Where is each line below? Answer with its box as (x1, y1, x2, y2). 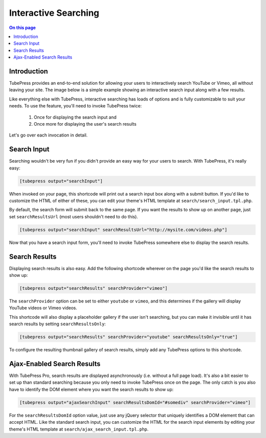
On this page (9, 25, 36, 31)
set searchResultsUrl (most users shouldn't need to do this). (9, 213, 138, 219)
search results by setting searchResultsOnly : (9, 321, 106, 327)
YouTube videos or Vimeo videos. (9, 305, 77, 311)
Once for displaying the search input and (33, 114, 117, 120)
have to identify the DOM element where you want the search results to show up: (9, 386, 174, 392)
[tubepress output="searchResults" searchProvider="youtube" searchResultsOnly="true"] (19, 334, 238, 340)
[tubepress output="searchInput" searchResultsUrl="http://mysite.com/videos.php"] (19, 227, 228, 233)
